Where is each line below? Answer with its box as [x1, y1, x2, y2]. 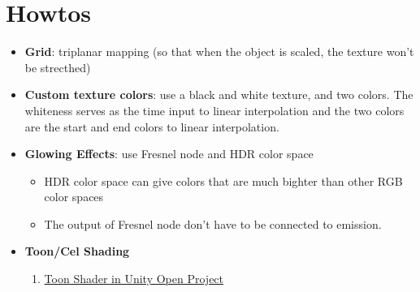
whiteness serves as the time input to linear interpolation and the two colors [24, 101, 405, 118]
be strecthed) [24, 58, 91, 75]
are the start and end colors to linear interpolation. [24, 118, 279, 135]
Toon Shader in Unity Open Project [44, 270, 224, 287]
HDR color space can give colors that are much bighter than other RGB [44, 172, 403, 189]
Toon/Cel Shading [24, 243, 130, 260]
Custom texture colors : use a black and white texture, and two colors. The [24, 86, 414, 103]
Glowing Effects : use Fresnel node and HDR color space [24, 145, 314, 162]
